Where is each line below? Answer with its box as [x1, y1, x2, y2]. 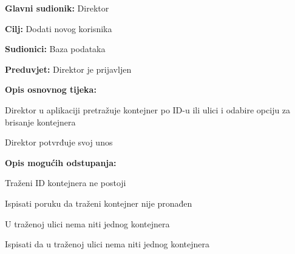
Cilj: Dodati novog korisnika [5, 22, 112, 35]
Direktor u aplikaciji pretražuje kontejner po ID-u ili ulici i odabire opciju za [5, 103, 291, 116]
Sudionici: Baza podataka [5, 42, 106, 55]
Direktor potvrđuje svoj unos [5, 136, 113, 149]
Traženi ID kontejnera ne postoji [5, 176, 126, 189]
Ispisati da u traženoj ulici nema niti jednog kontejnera [5, 238, 210, 250]
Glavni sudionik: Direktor [5, 2, 109, 14]
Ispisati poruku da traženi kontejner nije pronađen [5, 196, 192, 209]
